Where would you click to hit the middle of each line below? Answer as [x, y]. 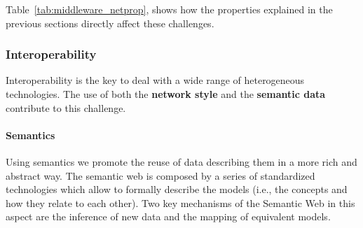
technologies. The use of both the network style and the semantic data [166, 94]
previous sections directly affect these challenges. [110, 23]
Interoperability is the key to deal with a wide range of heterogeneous [155, 80]
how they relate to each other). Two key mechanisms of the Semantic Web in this [180, 202]
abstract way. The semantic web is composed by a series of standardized [160, 175]
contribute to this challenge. [66, 107]
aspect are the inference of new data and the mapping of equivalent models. [168, 216]
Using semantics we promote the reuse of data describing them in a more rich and [181, 161]
